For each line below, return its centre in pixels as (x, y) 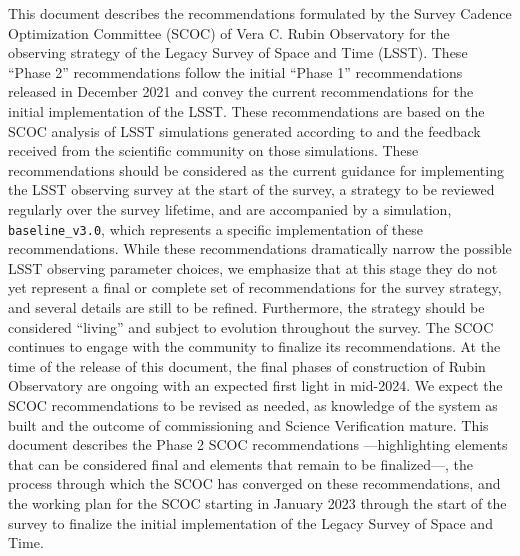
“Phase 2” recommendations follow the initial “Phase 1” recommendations (235, 71)
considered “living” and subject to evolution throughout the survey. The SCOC (251, 326)
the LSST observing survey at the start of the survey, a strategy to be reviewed (251, 189)
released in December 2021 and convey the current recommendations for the (241, 91)
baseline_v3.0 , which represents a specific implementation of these (216, 228)
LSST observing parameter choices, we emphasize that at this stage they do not (253, 267)
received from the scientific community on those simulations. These (213, 150)
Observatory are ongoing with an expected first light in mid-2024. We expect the (255, 385)
